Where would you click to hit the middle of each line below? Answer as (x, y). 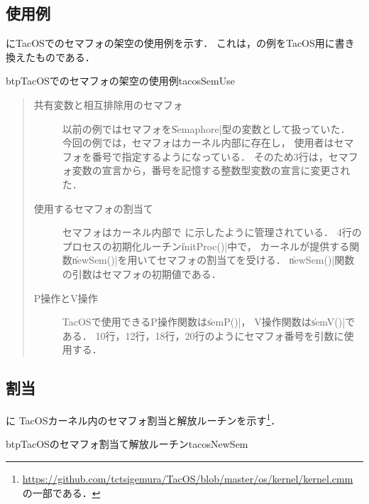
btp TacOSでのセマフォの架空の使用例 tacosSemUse (120, 81)
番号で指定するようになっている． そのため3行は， (210, 156)
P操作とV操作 (66, 297)
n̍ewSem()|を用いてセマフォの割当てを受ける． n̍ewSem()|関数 (213, 260)
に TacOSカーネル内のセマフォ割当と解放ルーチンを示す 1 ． (143, 419)
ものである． (65, 57)
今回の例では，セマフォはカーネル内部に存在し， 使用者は (198, 143)
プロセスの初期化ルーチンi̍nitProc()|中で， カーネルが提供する (206, 246)
